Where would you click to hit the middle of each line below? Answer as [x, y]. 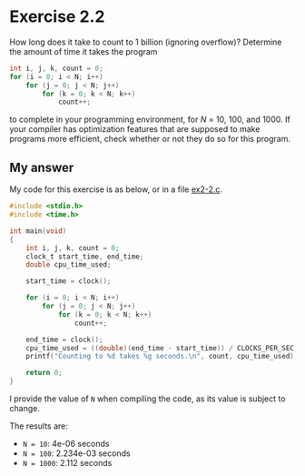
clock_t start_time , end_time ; [85, 257]
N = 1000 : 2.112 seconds [67, 463]
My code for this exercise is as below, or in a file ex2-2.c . [116, 189]
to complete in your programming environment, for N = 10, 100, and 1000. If [150, 119]
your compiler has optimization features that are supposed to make [135, 129]
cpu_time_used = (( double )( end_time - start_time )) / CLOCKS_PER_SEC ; [162, 348]
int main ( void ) [38, 231]
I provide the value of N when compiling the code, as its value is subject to [148, 399]
